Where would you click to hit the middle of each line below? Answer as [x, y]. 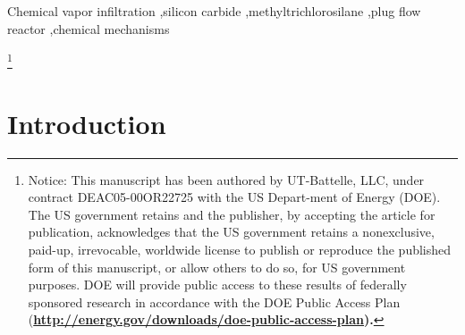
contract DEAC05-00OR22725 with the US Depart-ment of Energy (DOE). [234, 197]
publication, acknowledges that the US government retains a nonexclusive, [231, 232]
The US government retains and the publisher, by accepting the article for [232, 214]
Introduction [87, 123]
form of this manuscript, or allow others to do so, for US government [217, 267]
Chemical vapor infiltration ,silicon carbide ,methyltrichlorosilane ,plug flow [214, 11]
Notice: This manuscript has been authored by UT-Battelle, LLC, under [226, 179]
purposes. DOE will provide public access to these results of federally [217, 285]
